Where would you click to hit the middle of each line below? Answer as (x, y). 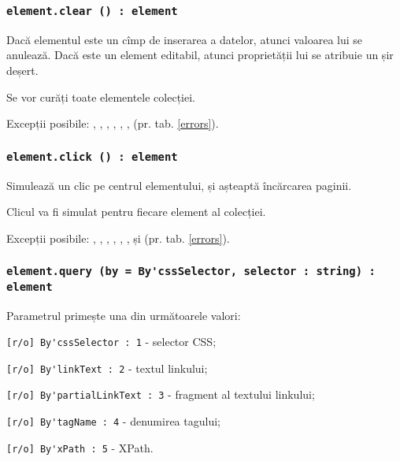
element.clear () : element (92, 11)
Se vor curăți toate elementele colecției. (101, 97)
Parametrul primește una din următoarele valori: (124, 315)
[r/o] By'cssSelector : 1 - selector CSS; (111, 342)
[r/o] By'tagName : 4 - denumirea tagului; (113, 421)
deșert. (22, 70)
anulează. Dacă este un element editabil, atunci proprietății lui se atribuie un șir (200, 55)
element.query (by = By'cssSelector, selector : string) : (191, 271)
